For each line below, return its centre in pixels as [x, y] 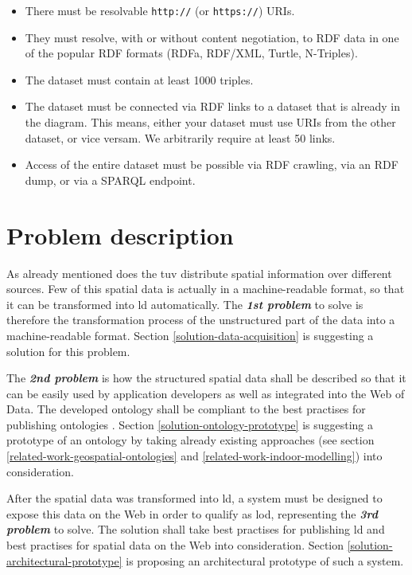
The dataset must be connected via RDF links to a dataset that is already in [212, 106]
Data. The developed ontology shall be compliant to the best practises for [186, 409]
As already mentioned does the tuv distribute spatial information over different [199, 273]
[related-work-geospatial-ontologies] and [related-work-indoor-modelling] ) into [194, 456]
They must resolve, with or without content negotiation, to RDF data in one [212, 37]
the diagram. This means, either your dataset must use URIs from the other [210, 122]
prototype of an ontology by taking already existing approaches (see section [190, 440]
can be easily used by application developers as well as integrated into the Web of [206, 393]
